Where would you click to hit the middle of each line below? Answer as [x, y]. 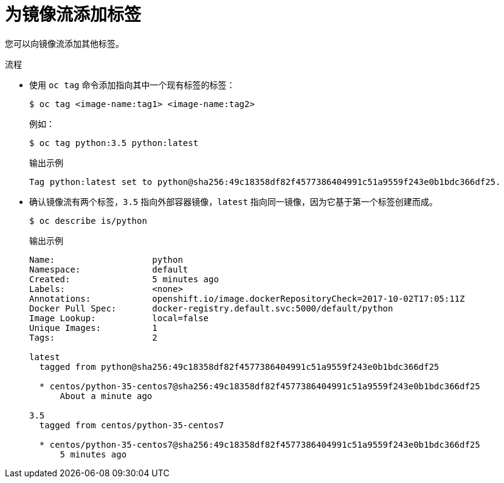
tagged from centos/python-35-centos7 [132, 425]
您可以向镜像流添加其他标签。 [64, 43]
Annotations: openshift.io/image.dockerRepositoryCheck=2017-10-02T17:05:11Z [247, 298]
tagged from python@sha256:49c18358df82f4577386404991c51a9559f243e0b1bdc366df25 [239, 367]
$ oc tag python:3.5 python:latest [114, 143]
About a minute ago [106, 396]
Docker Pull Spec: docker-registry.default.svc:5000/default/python [211, 308]
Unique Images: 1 [93, 328]
